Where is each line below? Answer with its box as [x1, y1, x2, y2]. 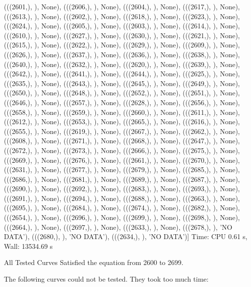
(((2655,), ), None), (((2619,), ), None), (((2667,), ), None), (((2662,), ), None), [4, 126, 240, 136]
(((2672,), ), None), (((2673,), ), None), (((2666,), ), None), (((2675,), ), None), [4, 145, 240, 155]
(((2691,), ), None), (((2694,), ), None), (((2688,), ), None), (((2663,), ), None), [4, 193, 240, 203]
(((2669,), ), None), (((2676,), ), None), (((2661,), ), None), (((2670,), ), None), [4, 155, 240, 165]
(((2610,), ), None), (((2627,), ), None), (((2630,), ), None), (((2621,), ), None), [4, 30, 240, 40]
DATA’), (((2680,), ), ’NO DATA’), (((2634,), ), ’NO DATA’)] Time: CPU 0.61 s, [4, 231, 248, 242]
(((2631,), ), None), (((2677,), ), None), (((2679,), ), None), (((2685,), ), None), [4, 164, 240, 175]
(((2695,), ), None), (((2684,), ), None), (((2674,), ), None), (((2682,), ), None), [4, 202, 240, 213]
